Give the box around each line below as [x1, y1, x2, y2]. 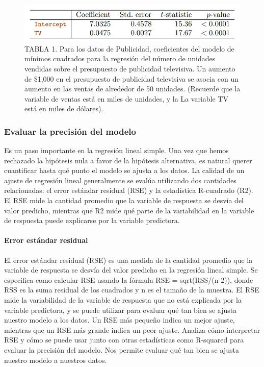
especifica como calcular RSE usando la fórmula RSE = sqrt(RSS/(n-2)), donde [4, 274, 253, 285]
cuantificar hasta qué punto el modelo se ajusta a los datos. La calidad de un [4, 165, 245, 176]
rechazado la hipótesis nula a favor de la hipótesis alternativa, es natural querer [4, 155, 252, 165]
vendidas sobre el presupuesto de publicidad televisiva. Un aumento [24, 63, 235, 74]
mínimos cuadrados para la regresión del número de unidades [24, 53, 216, 64]
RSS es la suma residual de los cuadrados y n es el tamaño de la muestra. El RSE [4, 284, 259, 295]
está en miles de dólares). [24, 103, 103, 114]
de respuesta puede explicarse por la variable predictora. [4, 215, 180, 226]
